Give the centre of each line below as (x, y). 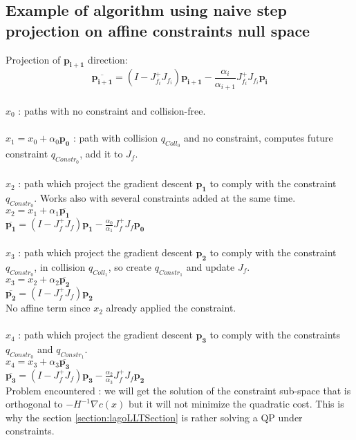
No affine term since (48, 308)
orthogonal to (34, 404)
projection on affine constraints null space (158, 30)
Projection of (33, 59)
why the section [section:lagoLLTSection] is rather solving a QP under (154, 417)
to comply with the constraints (275, 335)
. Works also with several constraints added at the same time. (165, 198)
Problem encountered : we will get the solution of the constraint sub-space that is (178, 390)
